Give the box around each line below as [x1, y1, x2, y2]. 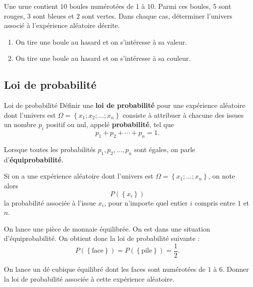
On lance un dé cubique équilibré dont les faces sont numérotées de [4, 263, 206, 274]
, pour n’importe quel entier [104, 197, 188, 208]
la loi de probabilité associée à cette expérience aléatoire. [4, 273, 175, 284]
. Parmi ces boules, [154, 1, 211, 11]
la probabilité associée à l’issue [4, 197, 96, 208]
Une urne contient [4, 1, 58, 11]
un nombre [4, 119, 36, 130]
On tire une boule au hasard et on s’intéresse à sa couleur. [15, 53, 191, 63]
